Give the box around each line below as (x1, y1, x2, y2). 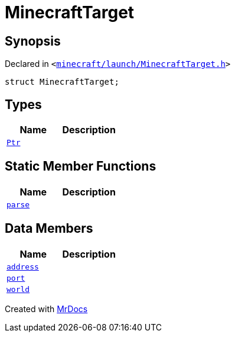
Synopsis (5, 33, 61, 49)
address (6, 262, 39, 271)
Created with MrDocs (5, 303, 88, 314)
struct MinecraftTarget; (5, 77, 119, 87)
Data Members (5, 221, 93, 236)
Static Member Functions (5, 159, 156, 174)
